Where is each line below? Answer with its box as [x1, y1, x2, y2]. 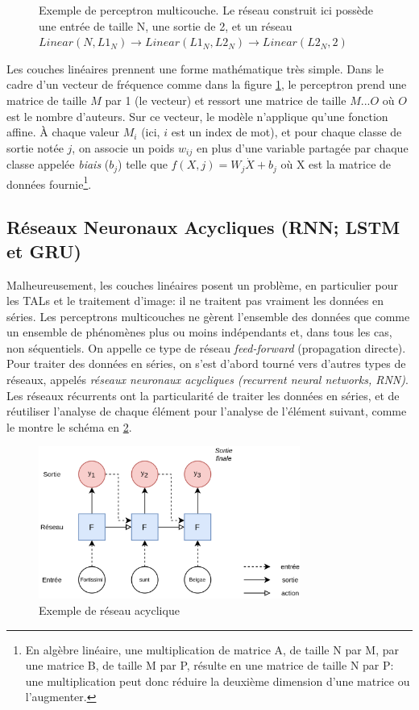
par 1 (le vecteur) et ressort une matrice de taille [105, 91, 346, 108]
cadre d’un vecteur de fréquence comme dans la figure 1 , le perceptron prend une [6, 76, 407, 93]
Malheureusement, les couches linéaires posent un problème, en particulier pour [6, 276, 398, 293]
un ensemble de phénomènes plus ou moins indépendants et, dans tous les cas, [6, 324, 392, 340]
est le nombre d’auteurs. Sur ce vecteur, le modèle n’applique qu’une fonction [6, 107, 388, 124]
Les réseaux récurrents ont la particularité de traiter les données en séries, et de [6, 386, 400, 403]
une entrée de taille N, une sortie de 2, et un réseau [39, 17, 292, 34]
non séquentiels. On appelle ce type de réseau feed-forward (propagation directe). [6, 339, 406, 356]
